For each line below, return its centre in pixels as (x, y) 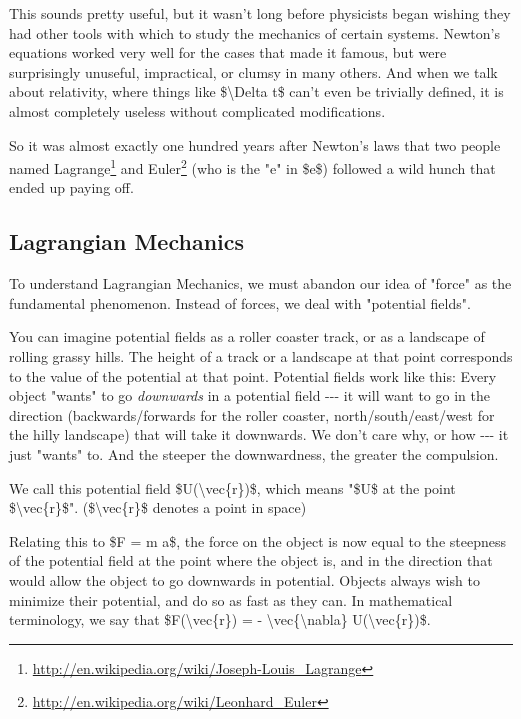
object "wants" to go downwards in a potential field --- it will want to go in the (249, 395)
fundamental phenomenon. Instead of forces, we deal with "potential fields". (240, 302)
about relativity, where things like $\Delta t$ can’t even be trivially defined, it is (256, 91)
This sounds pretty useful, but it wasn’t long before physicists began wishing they (260, 13)
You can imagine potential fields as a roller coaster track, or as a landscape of (247, 336)
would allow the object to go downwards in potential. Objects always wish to (244, 579)
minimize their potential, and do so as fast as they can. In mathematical (231, 599)
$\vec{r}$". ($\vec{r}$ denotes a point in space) (158, 507)
